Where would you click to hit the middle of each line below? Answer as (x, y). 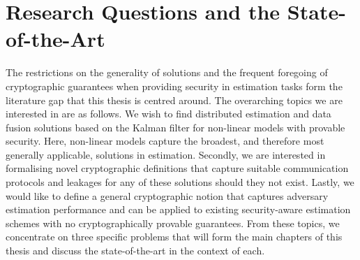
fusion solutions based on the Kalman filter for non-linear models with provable (175, 127)
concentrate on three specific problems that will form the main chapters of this (174, 237)
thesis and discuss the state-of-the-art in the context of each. (135, 251)
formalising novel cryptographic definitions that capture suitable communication (177, 168)
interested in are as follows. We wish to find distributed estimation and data (168, 114)
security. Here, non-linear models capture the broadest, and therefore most (165, 141)
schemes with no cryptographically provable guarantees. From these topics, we (173, 223)
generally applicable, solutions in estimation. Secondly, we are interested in (166, 154)
